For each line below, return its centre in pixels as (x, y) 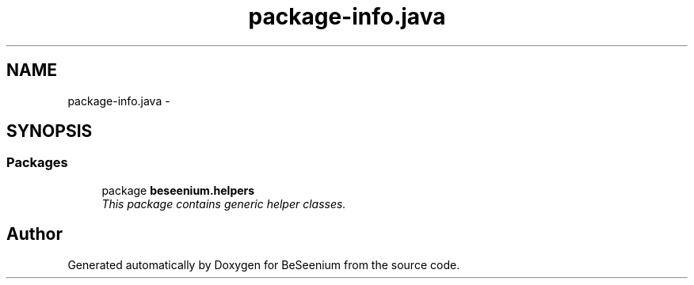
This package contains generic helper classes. (224, 203)
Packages (37, 163)
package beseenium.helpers (178, 190)
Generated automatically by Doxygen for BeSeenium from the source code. (264, 264)
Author (34, 234)
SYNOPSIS (50, 131)
